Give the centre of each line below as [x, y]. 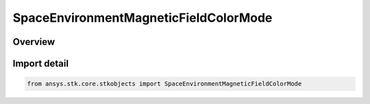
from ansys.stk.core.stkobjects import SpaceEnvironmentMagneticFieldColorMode [164, 84]
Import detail [40, 64]
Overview [34, 42]
